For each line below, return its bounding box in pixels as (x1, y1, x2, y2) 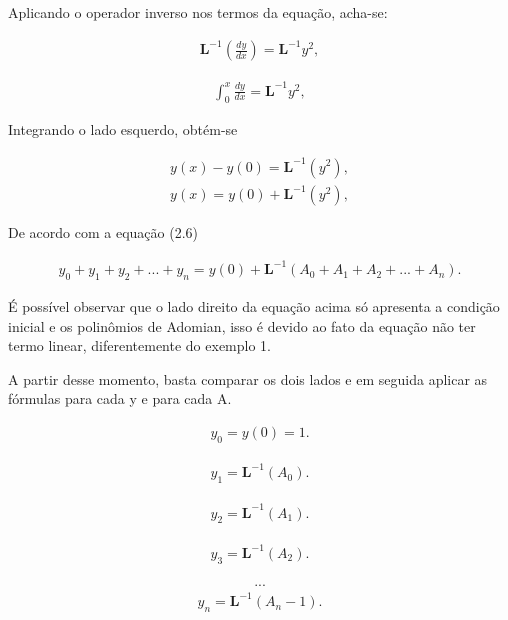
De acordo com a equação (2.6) (8, 222, 198, 243)
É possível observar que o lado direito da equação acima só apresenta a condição (8, 296, 500, 317)
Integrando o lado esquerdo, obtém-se (8, 119, 238, 140)
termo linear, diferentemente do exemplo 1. (8, 335, 271, 356)
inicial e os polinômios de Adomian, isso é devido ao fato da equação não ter (8, 315, 476, 336)
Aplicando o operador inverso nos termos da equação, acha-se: (8, 2, 388, 22)
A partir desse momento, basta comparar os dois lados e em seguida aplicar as (8, 368, 488, 389)
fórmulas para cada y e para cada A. (8, 388, 232, 409)
